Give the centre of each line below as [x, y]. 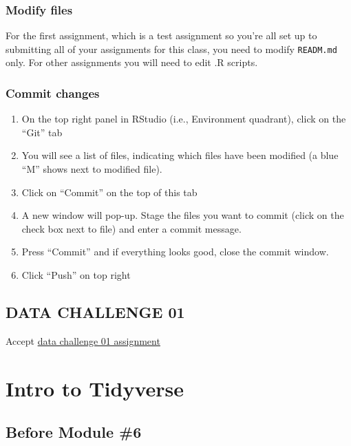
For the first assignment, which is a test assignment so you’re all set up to [161, 35]
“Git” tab [42, 132]
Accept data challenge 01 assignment [83, 340]
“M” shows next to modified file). [92, 169]
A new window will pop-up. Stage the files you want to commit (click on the [183, 215]
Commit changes [53, 93]
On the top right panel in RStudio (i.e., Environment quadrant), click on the [184, 119]
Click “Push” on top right [76, 275]
